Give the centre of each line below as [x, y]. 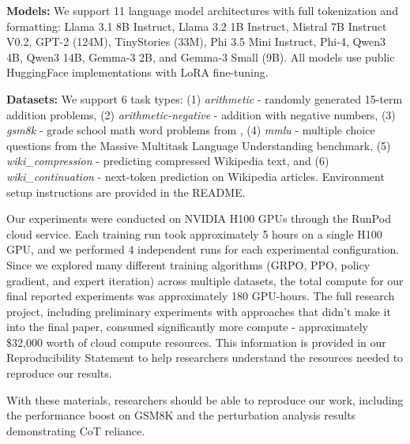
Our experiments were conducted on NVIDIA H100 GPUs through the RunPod [199, 218]
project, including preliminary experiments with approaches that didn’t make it [199, 311]
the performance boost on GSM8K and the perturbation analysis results [181, 415]
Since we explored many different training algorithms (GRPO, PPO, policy [188, 264]
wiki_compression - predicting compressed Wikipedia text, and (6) [168, 161]
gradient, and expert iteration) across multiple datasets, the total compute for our [205, 280]
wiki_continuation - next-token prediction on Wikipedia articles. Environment [196, 176]
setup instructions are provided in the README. [126, 192]
